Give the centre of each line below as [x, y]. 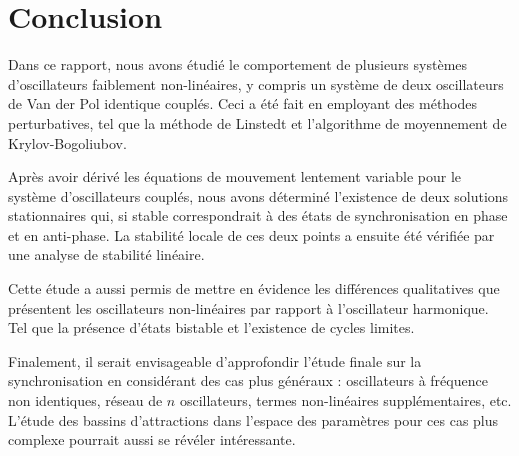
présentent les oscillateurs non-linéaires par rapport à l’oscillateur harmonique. [248, 307]
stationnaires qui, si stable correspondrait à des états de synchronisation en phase [258, 215]
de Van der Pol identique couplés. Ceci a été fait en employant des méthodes [243, 103]
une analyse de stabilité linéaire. [106, 254]
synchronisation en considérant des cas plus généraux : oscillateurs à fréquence [248, 380]
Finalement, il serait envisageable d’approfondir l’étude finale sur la [215, 360]
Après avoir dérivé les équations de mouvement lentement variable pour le [235, 176]
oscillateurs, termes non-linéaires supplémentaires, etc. [345, 400]
